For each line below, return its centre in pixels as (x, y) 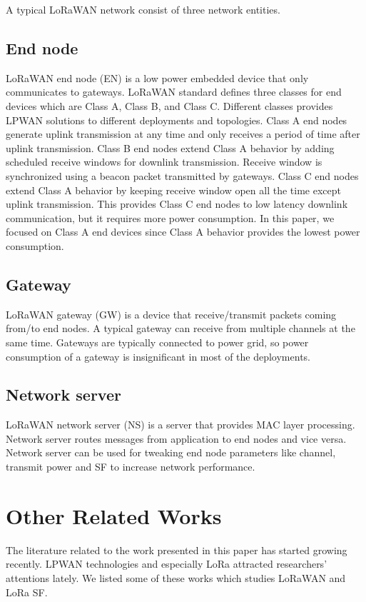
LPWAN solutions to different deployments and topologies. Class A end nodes (177, 120)
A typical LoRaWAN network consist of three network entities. (143, 9)
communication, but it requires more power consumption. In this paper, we (170, 217)
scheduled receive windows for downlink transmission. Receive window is (164, 162)
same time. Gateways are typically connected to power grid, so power (157, 342)
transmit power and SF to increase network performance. (131, 467)
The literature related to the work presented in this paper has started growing (177, 550)
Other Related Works (114, 515)
